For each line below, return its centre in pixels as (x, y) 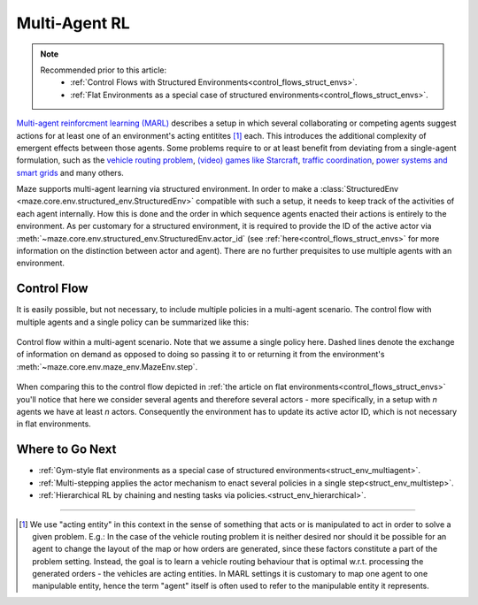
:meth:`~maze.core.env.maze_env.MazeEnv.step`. (107, 366)
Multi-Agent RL (73, 23)
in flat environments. (54, 424)
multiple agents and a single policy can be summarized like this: (133, 322)
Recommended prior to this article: (104, 70)
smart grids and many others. (70, 172)
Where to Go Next (66, 450)
